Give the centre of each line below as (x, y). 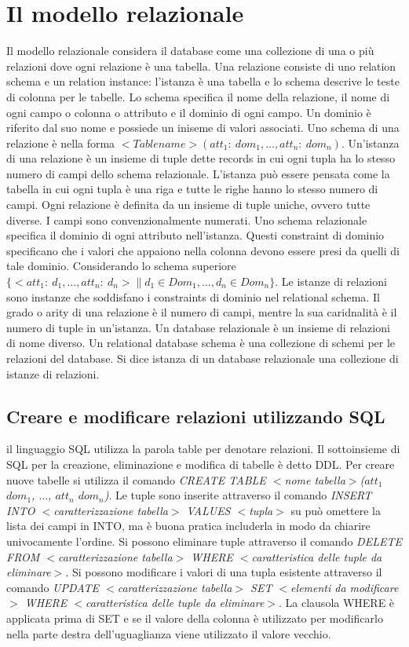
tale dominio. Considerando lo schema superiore (121, 266)
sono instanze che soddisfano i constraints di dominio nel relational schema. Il (193, 296)
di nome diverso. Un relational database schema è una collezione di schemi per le (201, 343)
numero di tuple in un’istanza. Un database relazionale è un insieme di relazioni (198, 327)
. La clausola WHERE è (337, 603)
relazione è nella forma (61, 143)
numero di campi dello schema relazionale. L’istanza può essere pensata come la (198, 173)
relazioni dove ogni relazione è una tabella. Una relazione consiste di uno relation (201, 66)
